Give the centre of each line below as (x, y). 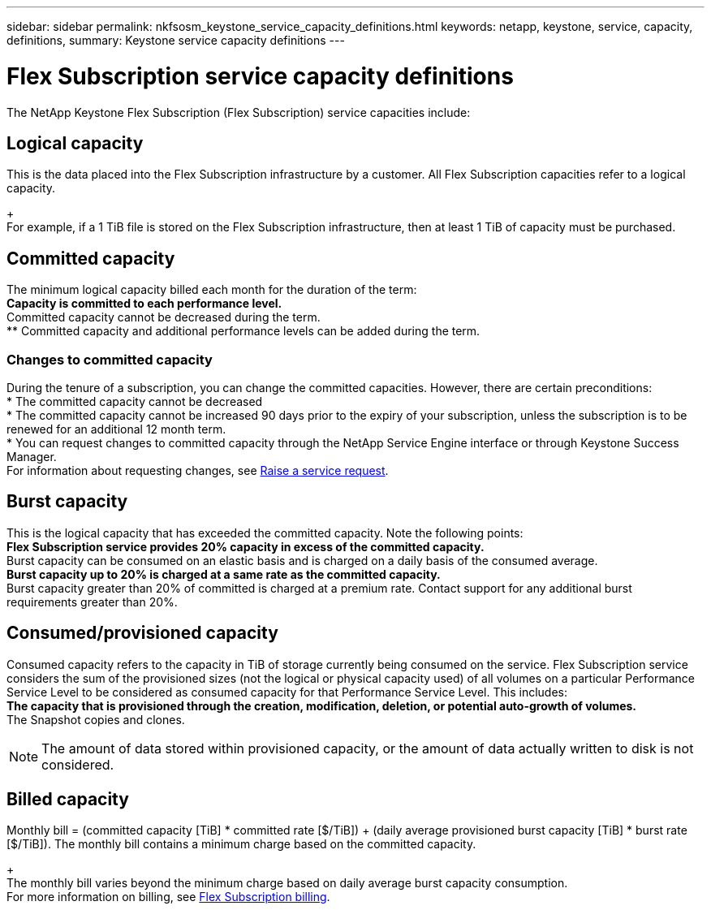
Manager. (32, 456)
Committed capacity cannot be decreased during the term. (164, 317)
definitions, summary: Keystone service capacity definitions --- (176, 40)
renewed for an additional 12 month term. (116, 429)
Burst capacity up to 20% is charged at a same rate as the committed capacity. (224, 574)
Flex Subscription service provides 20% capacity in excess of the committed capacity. (246, 546)
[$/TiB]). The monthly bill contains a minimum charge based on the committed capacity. (241, 844)
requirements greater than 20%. (92, 602)
